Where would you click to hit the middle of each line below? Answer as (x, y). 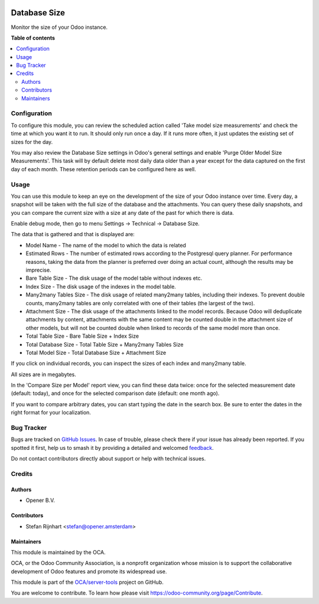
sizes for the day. (32, 142)
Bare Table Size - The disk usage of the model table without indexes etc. (114, 278)
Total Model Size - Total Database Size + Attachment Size (96, 352)
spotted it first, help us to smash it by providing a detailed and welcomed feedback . (112, 448)
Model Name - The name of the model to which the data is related (106, 245)
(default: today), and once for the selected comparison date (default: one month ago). (115, 393)
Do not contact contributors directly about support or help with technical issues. (108, 459)
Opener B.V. (40, 500)
